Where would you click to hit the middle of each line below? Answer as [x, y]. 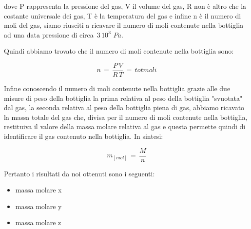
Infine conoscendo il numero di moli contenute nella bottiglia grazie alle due [117, 88]
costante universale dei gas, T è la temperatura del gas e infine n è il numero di [123, 15]
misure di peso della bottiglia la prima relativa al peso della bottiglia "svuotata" [123, 98]
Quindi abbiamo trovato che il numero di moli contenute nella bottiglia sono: [119, 51]
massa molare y [39, 206]
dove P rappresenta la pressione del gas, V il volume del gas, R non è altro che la [125, 6]
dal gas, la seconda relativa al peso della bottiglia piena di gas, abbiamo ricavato [124, 107]
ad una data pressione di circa [49, 34]
